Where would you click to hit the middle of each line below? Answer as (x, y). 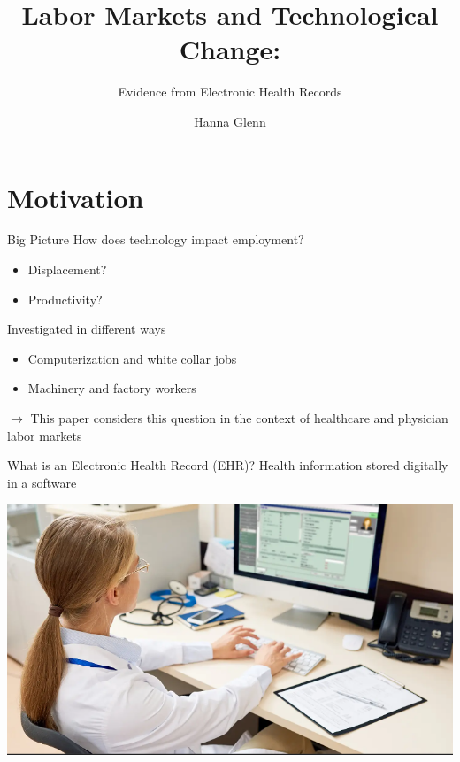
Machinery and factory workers (112, 388)
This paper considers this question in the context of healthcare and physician (239, 418)
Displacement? (67, 269)
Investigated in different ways (87, 329)
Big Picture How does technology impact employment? (156, 239)
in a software (42, 482)
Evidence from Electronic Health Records (230, 92)
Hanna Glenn (230, 121)
